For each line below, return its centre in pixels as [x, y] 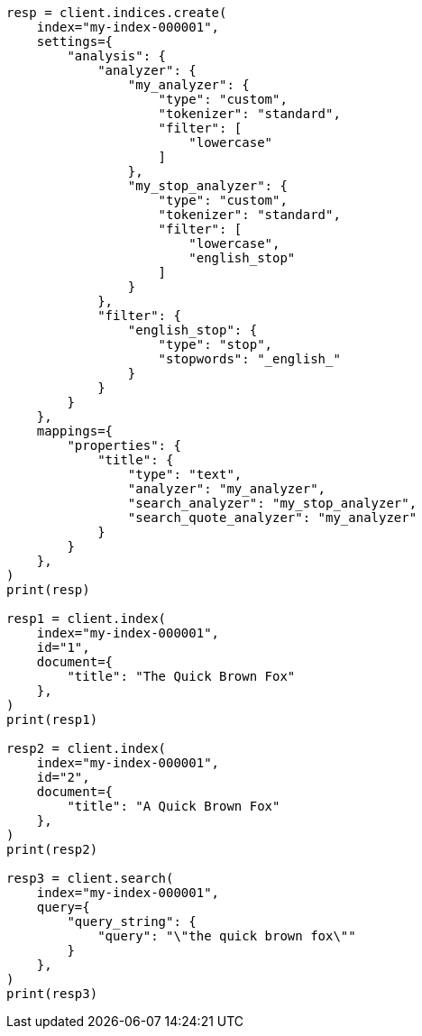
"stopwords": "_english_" [249, 359]
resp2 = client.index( [87, 748]
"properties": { [124, 445]
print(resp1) [52, 720]
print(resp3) [52, 994]
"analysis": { [117, 56]
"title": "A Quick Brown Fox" [174, 806]
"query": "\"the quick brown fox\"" [227, 936]
